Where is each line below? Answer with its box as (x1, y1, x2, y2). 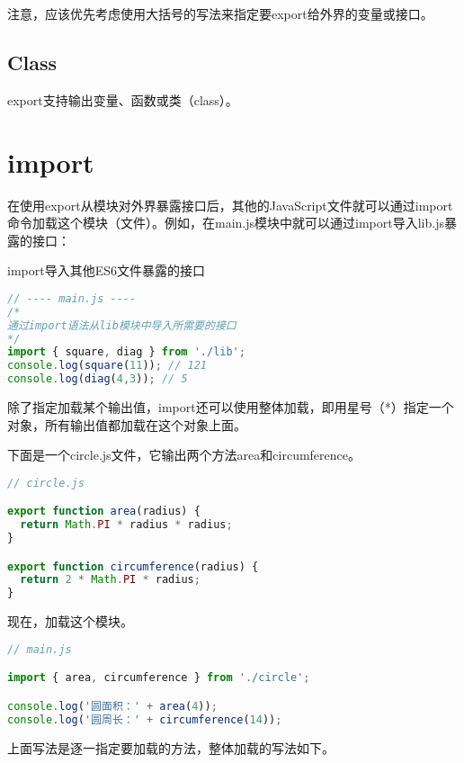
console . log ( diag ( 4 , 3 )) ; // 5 (7, 373, 188, 386)
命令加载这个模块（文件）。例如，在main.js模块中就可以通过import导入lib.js (7, 213, 444, 232)
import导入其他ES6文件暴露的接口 (7, 261, 205, 280)
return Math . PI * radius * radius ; (20, 518, 233, 532)
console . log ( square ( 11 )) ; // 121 (7, 359, 208, 373)
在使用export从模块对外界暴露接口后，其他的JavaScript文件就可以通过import (7, 195, 453, 214)
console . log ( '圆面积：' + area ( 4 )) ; (7, 699, 218, 713)
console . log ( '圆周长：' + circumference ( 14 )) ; (7, 713, 282, 726)
